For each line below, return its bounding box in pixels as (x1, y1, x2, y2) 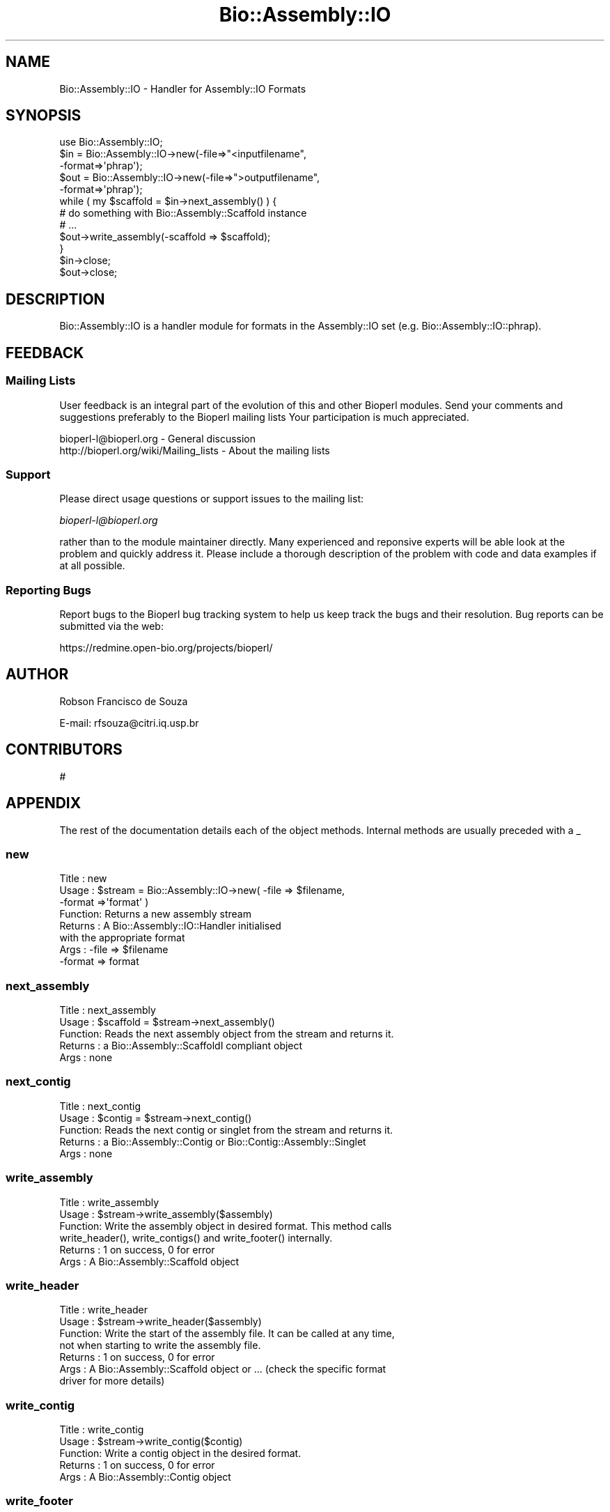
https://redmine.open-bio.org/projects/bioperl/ (59, 642, 273, 654)
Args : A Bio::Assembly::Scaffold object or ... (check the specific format (59, 1363, 386, 1375)
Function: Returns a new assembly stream (59, 908, 251, 920)
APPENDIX (6, 794, 81, 812)
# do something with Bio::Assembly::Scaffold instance (59, 207, 307, 219)
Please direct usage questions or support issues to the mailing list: (59, 493, 363, 505)
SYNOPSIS (6, 107, 81, 125)
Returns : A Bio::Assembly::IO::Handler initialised (59, 920, 281, 932)
